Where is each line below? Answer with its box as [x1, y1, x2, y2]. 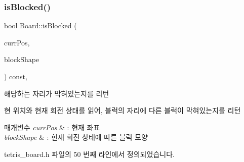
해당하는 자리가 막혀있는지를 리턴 [4, 88, 109, 98]
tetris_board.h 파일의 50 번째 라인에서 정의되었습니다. [4, 148, 175, 159]
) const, [4, 71, 27, 81]
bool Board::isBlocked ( [4, 20, 77, 31]
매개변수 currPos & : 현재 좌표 [4, 122, 100, 132]
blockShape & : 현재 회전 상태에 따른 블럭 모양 [4, 132, 148, 142]
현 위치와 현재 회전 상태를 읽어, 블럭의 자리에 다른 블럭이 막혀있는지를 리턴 [4, 105, 241, 116]
